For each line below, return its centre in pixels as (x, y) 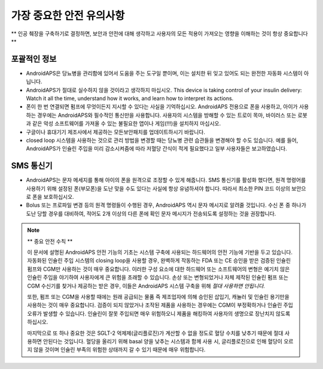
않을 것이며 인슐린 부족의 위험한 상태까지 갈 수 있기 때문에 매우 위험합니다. (119, 350)
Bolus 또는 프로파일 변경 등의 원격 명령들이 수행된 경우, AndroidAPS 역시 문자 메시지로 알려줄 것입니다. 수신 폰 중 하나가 (166, 205)
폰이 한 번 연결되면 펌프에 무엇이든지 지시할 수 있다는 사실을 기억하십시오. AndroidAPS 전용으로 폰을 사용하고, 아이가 (162, 107)
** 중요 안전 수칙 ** (50, 241)
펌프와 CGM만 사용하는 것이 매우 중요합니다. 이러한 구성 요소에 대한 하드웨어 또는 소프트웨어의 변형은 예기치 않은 (159, 269)
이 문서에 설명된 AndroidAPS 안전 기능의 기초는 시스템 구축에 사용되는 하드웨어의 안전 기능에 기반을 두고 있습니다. (160, 252)
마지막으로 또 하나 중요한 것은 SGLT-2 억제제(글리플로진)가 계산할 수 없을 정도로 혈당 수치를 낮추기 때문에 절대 (155, 333)
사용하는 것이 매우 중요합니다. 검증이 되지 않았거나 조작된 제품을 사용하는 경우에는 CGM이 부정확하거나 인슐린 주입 (160, 305)
